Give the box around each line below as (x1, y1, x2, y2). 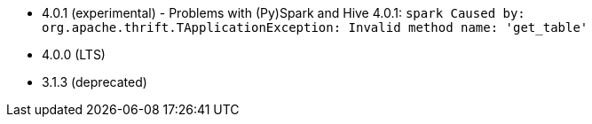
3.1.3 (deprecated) (42, 74, 147, 89)
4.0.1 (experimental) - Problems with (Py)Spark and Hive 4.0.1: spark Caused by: (42, 5, 525, 20)
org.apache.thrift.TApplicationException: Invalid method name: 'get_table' (42, 20, 588, 35)
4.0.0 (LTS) (42, 47, 106, 62)
